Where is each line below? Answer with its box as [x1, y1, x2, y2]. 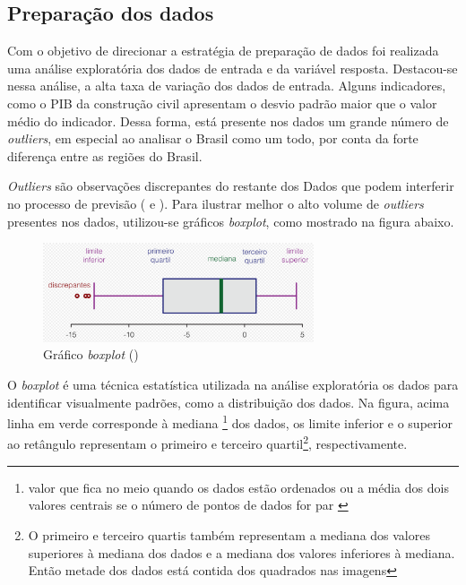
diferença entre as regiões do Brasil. [7, 146, 203, 165]
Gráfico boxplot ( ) [43, 345, 139, 364]
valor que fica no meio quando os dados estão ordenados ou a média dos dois [28, 477, 449, 496]
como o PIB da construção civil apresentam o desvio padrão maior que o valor [7, 93, 437, 112]
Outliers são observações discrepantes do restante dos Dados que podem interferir [7, 176, 454, 195]
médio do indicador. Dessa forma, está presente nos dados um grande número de [7, 111, 449, 130]
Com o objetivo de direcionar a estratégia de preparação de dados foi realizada [7, 41, 439, 60]
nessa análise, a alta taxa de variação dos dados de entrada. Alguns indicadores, [7, 76, 446, 95]
